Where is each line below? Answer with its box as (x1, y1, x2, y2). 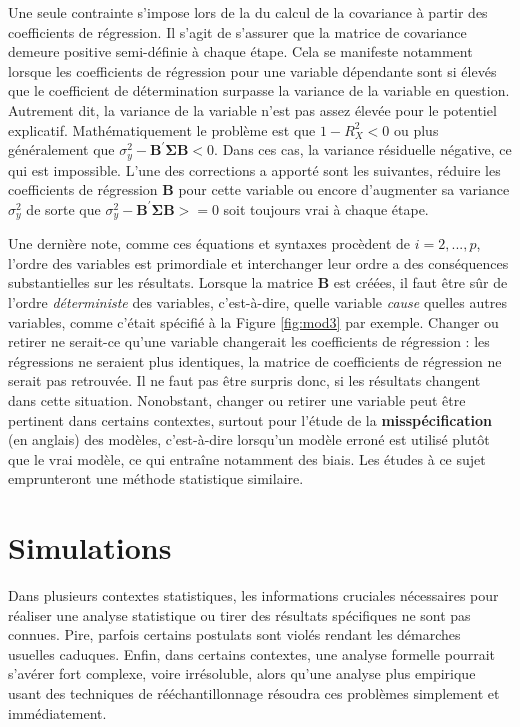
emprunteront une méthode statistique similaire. (8, 468, 304, 489)
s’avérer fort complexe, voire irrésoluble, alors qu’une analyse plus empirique (8, 663, 476, 684)
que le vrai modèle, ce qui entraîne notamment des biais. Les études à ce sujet (8, 448, 486, 469)
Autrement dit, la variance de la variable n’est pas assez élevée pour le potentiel (8, 99, 497, 120)
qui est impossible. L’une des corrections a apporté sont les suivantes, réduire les (8, 159, 501, 180)
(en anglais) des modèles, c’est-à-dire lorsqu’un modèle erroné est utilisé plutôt (8, 429, 490, 450)
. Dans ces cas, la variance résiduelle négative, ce (214, 139, 512, 160)
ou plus (393, 119, 439, 140)
